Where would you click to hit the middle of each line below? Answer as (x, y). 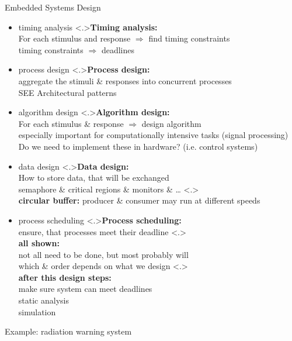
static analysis (44, 300)
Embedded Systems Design (53, 7)
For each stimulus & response (71, 123)
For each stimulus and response (74, 38)
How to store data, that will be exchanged (94, 178)
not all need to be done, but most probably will (103, 254)
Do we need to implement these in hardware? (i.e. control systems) (138, 146)
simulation (37, 311)
